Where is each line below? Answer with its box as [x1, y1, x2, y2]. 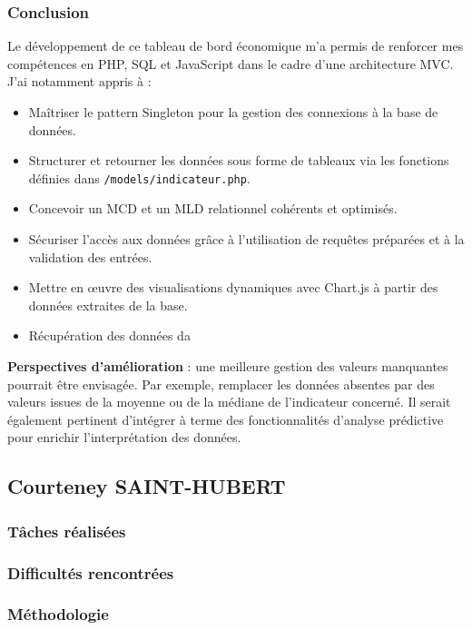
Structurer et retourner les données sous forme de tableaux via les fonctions [28, 151, 449, 170]
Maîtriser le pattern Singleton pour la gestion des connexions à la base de [28, 103, 438, 121]
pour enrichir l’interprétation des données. [7, 428, 241, 447]
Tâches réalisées [7, 519, 126, 542]
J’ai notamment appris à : [7, 72, 152, 91]
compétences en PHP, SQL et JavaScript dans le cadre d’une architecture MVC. [7, 54, 454, 73]
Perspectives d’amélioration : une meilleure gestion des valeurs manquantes [7, 357, 448, 375]
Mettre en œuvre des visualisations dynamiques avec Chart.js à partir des [28, 278, 438, 297]
